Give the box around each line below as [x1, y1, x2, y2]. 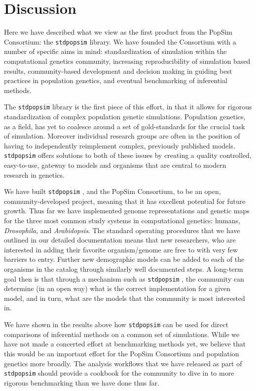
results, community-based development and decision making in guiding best [4, 65, 232, 76]
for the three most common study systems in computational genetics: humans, [4, 215, 240, 226]
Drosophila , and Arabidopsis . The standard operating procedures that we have [4, 225, 240, 235]
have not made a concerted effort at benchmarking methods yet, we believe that [4, 339, 246, 349]
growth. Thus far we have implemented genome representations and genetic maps [4, 205, 250, 216]
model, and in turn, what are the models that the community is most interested [4, 293, 245, 303]
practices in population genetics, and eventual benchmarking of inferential [4, 75, 227, 86]
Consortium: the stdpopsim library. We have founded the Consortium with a [4, 36, 236, 47]
